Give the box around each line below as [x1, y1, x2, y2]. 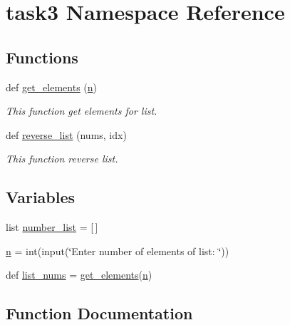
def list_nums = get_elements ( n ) [6, 267, 152, 282]
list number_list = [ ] [6, 220, 98, 234]
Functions [6, 46, 78, 68]
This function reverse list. [6, 151, 118, 166]
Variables [6, 186, 76, 208]
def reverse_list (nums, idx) [6, 127, 127, 142]
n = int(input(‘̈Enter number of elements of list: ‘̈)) [6, 243, 229, 258]
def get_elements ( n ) [6, 79, 98, 94]
